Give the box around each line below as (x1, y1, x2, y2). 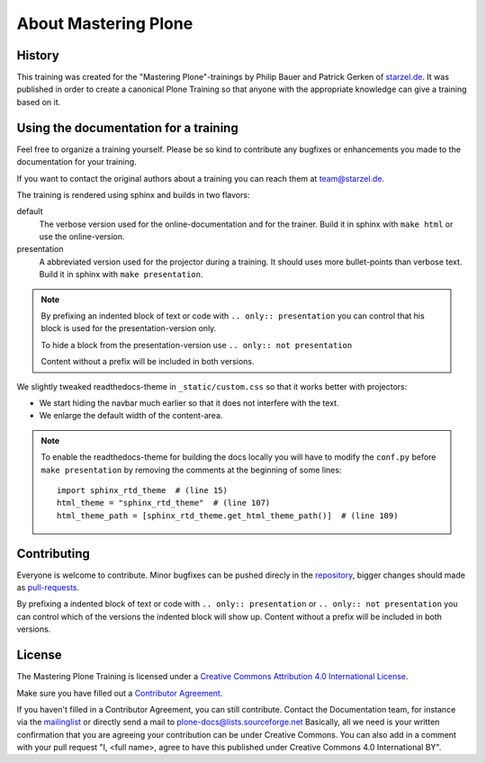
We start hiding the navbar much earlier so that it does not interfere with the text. (39, 398, 339, 408)
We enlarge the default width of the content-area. (39, 410, 223, 421)
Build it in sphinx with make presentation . (39, 269, 203, 280)
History (16, 48, 60, 63)
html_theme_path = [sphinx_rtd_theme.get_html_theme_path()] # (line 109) (57, 510, 399, 521)
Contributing (16, 545, 90, 561)
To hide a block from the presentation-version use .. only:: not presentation (40, 339, 353, 350)
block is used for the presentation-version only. (40, 323, 217, 334)
